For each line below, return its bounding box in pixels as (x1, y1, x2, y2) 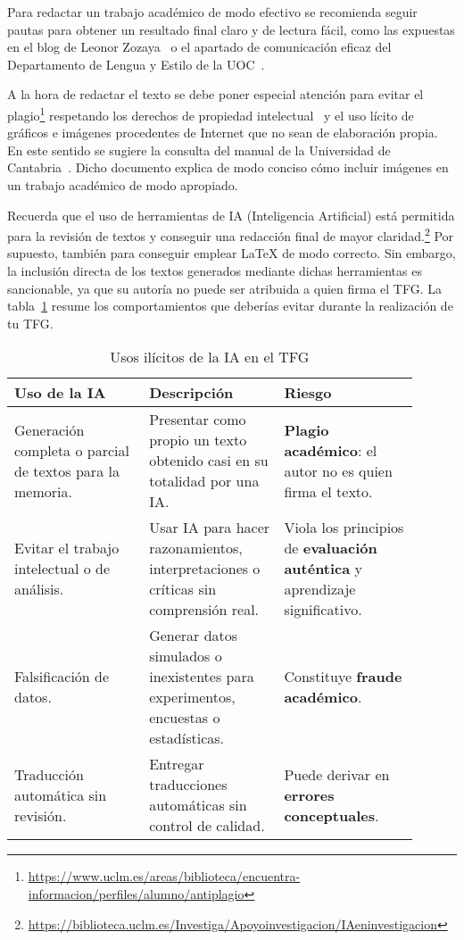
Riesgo (284, 382, 332, 403)
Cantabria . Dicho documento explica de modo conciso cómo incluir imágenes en (7, 158, 449, 177)
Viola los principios (284, 517, 404, 538)
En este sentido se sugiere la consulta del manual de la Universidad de (7, 140, 391, 159)
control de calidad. (149, 815, 265, 836)
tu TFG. (7, 313, 54, 332)
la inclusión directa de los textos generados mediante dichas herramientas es (7, 262, 422, 280)
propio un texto (149, 429, 247, 451)
